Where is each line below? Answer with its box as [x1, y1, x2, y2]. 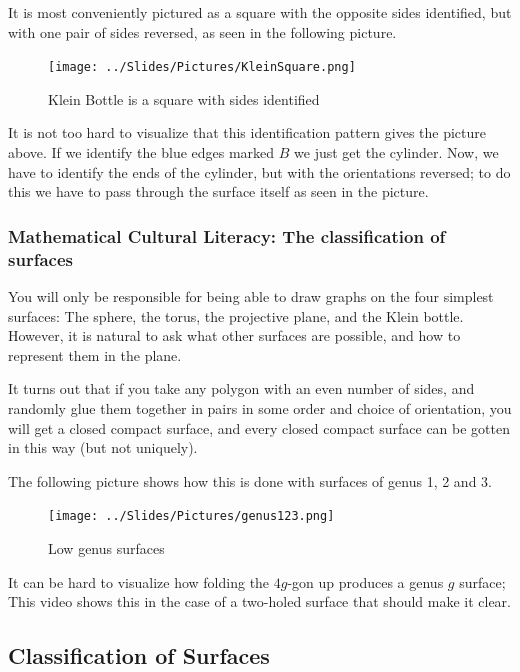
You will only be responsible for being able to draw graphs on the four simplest [8, 285, 494, 306]
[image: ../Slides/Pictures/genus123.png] [48, 509, 335, 524]
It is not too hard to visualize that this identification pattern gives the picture [8, 122, 487, 143]
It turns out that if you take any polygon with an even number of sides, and [8, 378, 475, 399]
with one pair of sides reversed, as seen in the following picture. [8, 21, 397, 42]
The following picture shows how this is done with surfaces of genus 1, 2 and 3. [8, 470, 492, 491]
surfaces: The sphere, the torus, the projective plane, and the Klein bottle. [8, 305, 464, 326]
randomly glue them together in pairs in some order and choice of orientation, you [8, 397, 512, 418]
